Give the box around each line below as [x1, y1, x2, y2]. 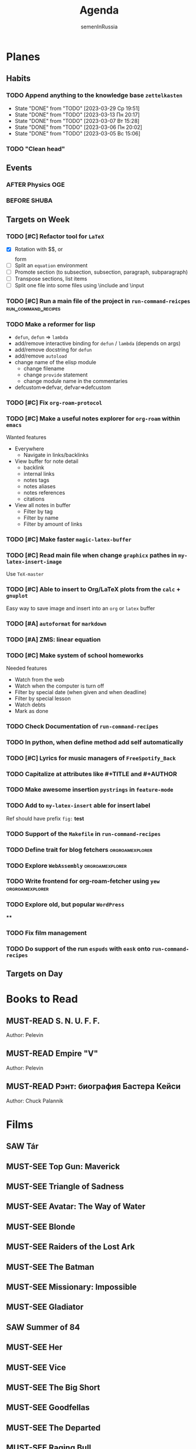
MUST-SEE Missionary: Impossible [6, 1282, 137, 1292]
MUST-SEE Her [6, 1343, 63, 1353]
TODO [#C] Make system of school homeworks [6, 651, 143, 659]
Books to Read [6, 993, 79, 1006]
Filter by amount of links [23, 521, 83, 528]
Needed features [6, 664, 47, 672]
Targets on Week [6, 215, 70, 225]
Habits [6, 73, 31, 83]
